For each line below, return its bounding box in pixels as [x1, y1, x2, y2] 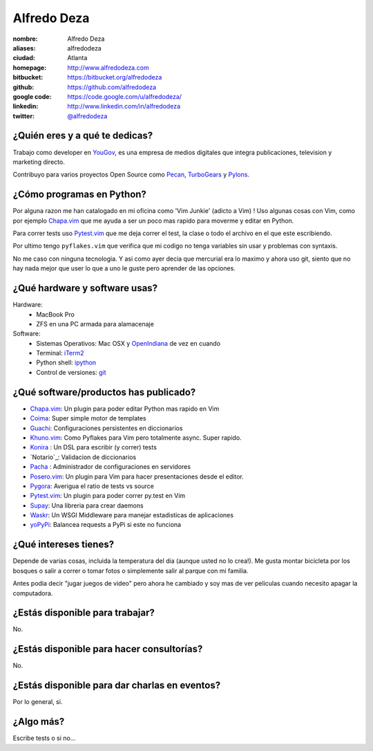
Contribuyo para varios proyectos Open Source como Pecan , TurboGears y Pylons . [12, 170, 250, 179]
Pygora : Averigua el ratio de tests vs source [30, 481, 155, 490]
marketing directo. [12, 158, 65, 166]
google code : [12, 92, 52, 100]
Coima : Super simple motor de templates [30, 414, 146, 423]
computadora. [12, 588, 53, 597]
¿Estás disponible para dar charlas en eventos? [12, 680, 221, 692]
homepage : [12, 63, 47, 72]
